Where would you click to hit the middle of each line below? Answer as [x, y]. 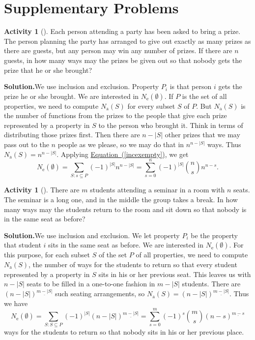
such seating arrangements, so [100, 294]
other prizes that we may [202, 135]
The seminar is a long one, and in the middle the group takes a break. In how [121, 199]
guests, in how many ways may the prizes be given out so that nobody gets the [123, 60]
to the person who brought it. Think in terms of [171, 125]
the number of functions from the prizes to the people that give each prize [115, 115]
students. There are [211, 284]
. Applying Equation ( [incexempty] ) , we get [123, 154]
